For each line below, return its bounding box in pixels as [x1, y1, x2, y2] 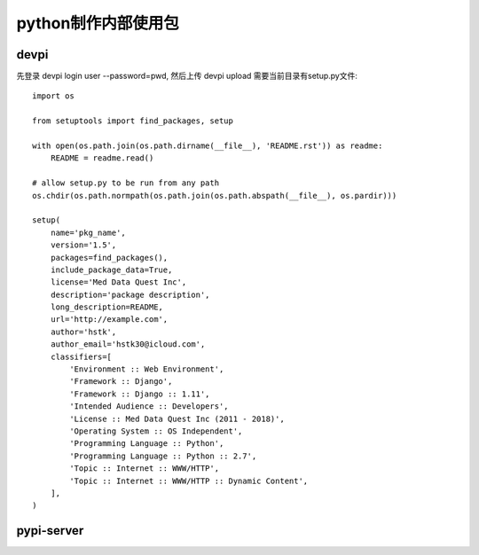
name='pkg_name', [50, 227, 126, 238]
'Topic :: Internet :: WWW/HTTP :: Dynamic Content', [69, 475, 309, 486]
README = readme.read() [50, 153, 154, 163]
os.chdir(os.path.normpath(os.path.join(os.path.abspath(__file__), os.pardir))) [32, 191, 397, 200]
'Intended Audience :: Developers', [69, 402, 230, 411]
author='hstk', [50, 326, 117, 337]
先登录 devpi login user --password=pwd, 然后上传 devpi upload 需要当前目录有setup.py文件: [16, 71, 358, 82]
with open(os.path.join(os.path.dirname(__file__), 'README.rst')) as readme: [32, 141, 383, 151]
